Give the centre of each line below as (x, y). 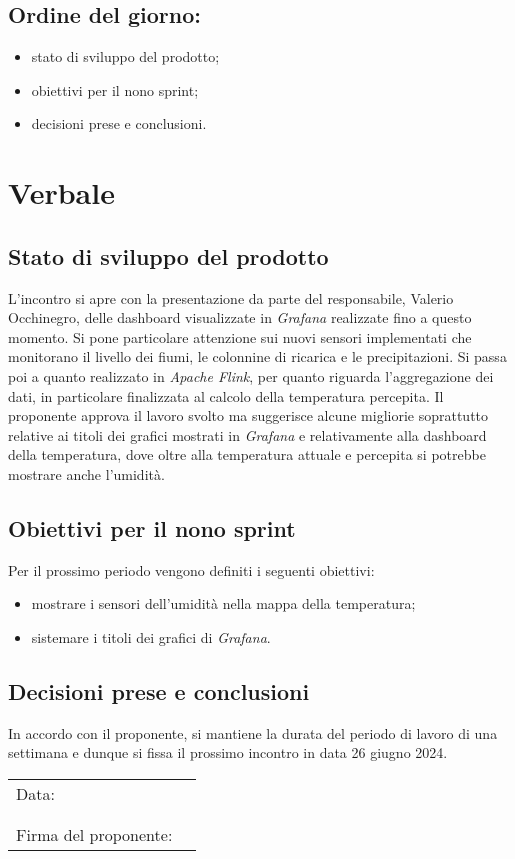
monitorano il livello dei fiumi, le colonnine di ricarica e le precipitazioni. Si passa (257, 356)
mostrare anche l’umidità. (86, 473)
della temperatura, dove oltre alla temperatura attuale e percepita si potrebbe (247, 454)
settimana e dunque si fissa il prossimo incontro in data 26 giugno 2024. (228, 752)
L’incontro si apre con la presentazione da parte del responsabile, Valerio (231, 297)
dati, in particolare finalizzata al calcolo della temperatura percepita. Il (226, 395)
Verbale (61, 192)
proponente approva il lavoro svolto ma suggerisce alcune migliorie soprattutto (248, 415)
